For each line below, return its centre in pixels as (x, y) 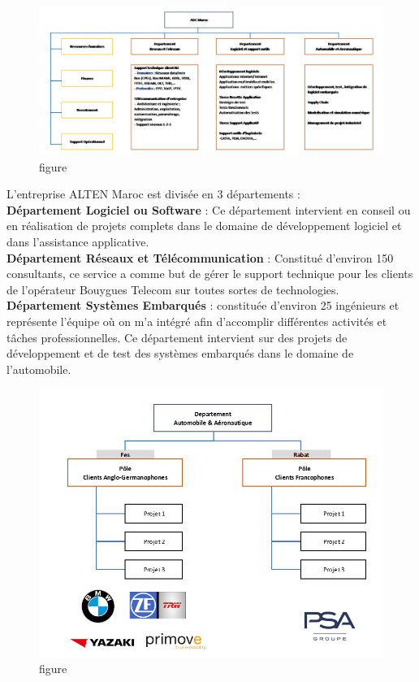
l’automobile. (39, 369)
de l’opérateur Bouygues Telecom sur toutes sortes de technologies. (173, 289)
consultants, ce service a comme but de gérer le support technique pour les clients (210, 274)
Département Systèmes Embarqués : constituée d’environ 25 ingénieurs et (203, 305)
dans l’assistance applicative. (78, 241)
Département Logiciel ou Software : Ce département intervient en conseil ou (209, 209)
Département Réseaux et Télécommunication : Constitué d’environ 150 (200, 257)
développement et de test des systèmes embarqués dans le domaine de (180, 353)
